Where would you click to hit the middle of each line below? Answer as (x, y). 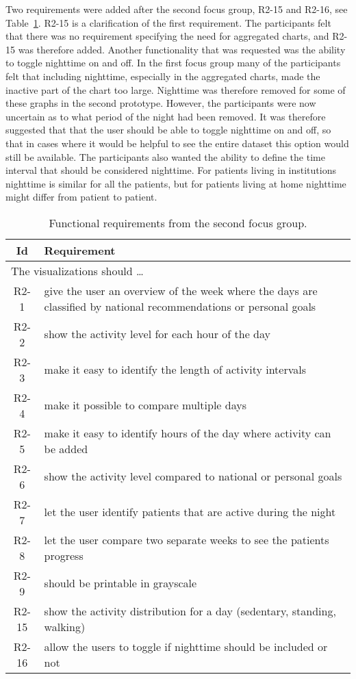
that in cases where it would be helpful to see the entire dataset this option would (177, 143)
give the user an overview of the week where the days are (181, 290)
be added (66, 448)
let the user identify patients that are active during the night (190, 512)
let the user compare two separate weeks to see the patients (187, 539)
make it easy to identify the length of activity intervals (175, 370)
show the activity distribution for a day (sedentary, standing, (190, 611)
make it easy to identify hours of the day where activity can (188, 433)
